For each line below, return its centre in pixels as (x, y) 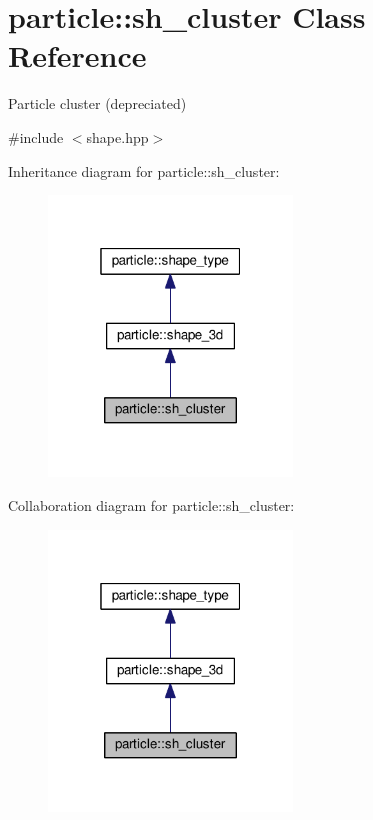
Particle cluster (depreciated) (97, 103)
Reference (77, 55)
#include (36, 136)
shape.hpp (117, 136)
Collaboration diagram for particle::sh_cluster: (151, 505)
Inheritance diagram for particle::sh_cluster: (144, 170)
